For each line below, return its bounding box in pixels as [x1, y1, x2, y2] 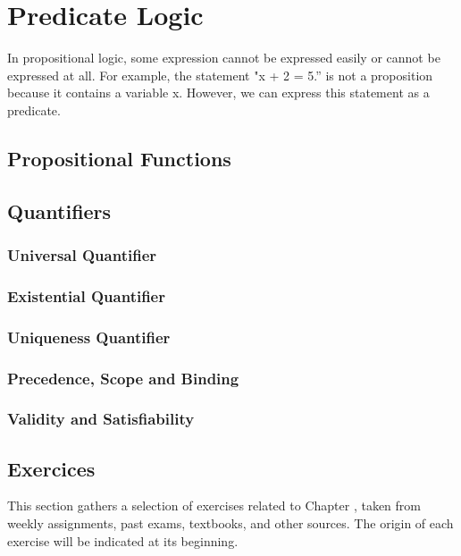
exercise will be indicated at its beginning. [7, 531, 239, 550]
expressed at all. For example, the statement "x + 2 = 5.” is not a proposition [7, 65, 433, 84]
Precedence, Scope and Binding [7, 366, 239, 389]
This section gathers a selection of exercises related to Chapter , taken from [7, 496, 421, 515]
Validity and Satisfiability [7, 408, 195, 430]
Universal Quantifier [7, 243, 157, 265]
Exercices [7, 454, 96, 482]
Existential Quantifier [7, 284, 165, 307]
